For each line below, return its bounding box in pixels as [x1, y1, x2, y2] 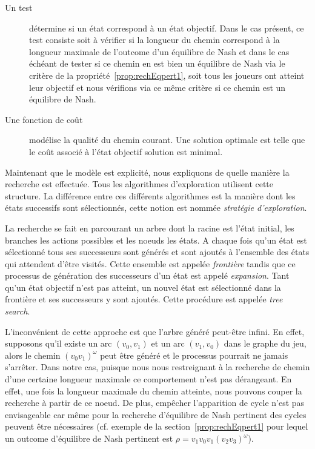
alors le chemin [5, 348, 61, 361]
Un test [5, 1, 33, 13]
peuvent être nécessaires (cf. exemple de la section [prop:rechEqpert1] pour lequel [5, 420, 308, 433]
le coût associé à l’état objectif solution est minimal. [29, 145, 223, 158]
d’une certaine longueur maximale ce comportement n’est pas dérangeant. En [5, 373, 292, 385]
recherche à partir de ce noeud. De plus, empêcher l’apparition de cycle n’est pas [5, 396, 305, 409]
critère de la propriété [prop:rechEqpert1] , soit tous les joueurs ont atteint [29, 68, 305, 81]
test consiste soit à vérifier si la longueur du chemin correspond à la [29, 33, 280, 46]
